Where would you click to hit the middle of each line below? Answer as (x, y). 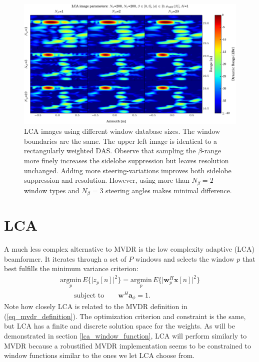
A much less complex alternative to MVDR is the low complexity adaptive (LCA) (129, 249)
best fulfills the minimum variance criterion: (71, 268)
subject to (89, 295)
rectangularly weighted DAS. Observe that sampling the (110, 151)
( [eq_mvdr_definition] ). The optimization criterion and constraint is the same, (125, 316)
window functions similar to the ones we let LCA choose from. (99, 355)
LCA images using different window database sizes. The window (122, 131)
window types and (52, 190)
